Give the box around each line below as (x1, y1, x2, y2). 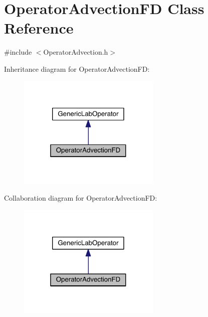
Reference (4, 18, 74, 38)
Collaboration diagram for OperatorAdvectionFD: (4, 193, 157, 203)
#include (4, 47, 32, 57)
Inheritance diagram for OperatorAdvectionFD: (4, 63, 150, 74)
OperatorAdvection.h (43, 47, 108, 57)
